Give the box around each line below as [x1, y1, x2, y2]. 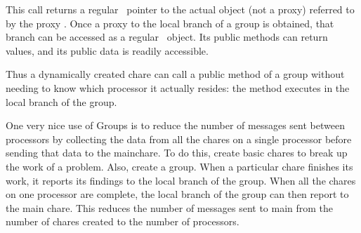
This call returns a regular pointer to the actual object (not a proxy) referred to [6, 2, 355, 16]
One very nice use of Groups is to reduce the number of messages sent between [6, 118, 345, 133]
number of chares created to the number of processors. [6, 214, 239, 229]
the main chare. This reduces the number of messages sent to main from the [6, 200, 334, 215]
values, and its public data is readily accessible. [6, 43, 209, 58]
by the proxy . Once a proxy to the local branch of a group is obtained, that [6, 15, 334, 30]
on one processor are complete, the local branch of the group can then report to [6, 187, 349, 201]
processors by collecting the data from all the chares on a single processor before [6, 131, 352, 146]
